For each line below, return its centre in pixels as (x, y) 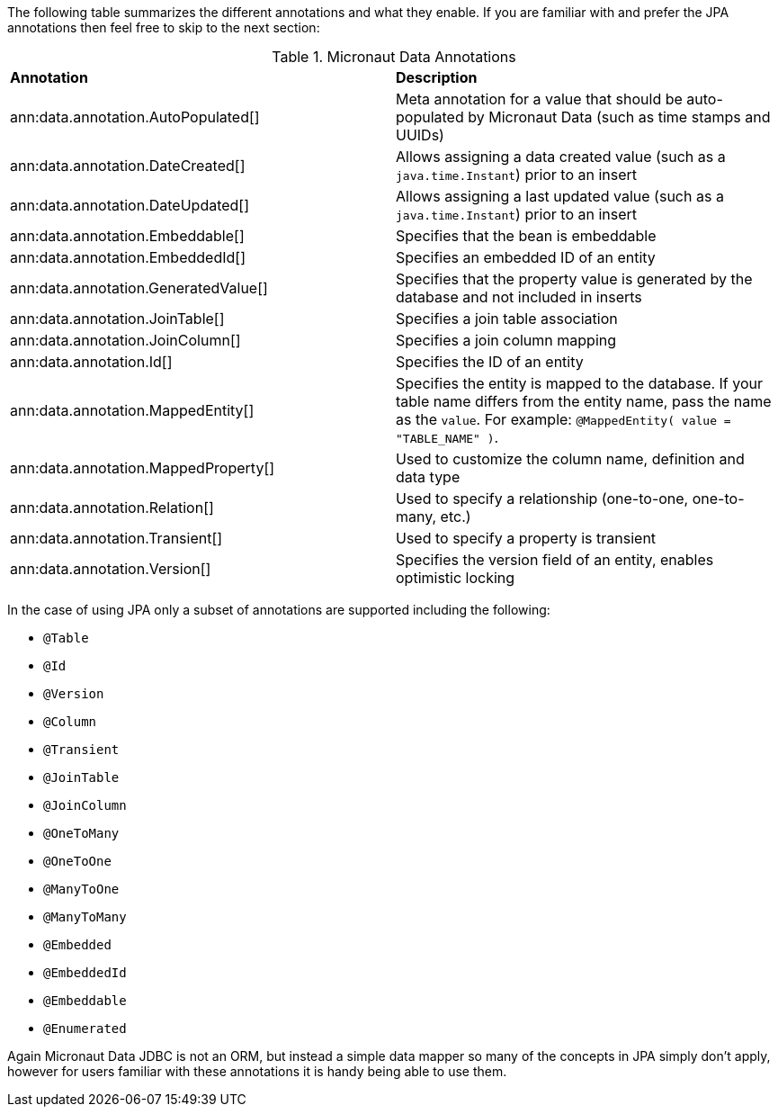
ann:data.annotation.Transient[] (116, 538)
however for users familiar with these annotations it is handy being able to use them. (257, 1071)
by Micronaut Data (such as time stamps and (619, 117)
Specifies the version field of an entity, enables (555, 560)
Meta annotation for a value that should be (539, 99)
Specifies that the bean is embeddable (526, 236)
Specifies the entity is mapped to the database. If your (580, 383)
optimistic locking (456, 578)
